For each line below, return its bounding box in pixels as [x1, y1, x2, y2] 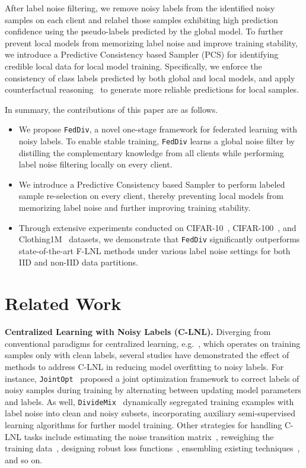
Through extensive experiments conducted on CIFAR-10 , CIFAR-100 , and [18, 221, 297, 233]
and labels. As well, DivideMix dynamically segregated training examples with [5, 395, 294, 407]
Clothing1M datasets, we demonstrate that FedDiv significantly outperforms [18, 233, 300, 245]
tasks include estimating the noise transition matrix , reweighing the [24, 430, 274, 442]
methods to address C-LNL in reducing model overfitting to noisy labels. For [5, 360, 284, 372]
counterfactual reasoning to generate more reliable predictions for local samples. [5, 83, 299, 96]
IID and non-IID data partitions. [18, 256, 139, 268]
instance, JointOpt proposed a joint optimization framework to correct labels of [5, 372, 299, 384]
